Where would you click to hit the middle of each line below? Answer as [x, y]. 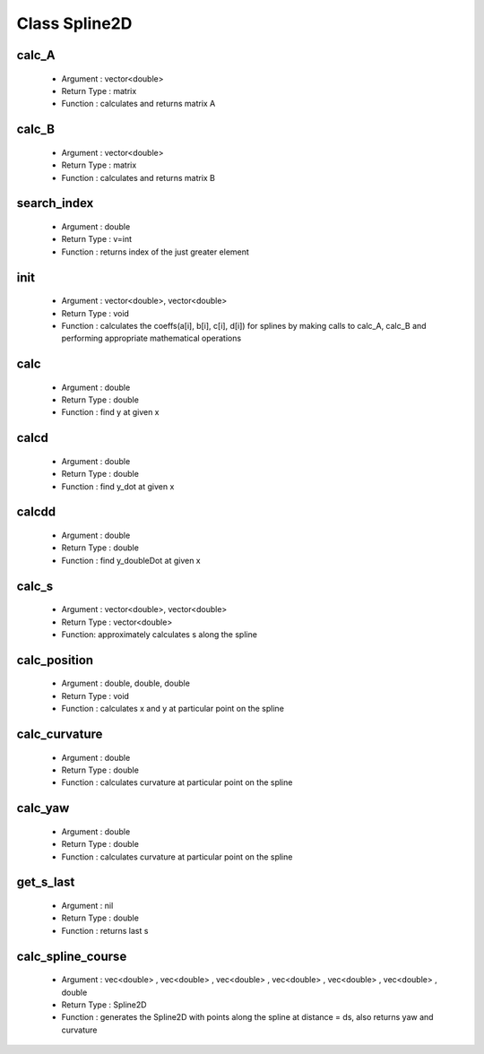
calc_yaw [43, 808]
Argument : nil [87, 906]
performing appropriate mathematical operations [151, 338]
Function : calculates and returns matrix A [138, 104]
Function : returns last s [105, 930]
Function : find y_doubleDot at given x [131, 560]
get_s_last [46, 882]
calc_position [55, 660]
